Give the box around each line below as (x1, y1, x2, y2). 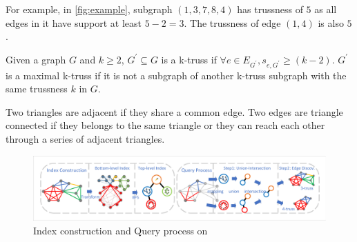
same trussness (6, 81, 68, 96)
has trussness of (237, 2, 303, 16)
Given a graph (6, 52, 66, 66)
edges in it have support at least (6, 15, 142, 30)
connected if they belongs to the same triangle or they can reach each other (6, 118, 325, 132)
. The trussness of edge (184, 15, 281, 30)
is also (318, 15, 344, 30)
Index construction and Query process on (33, 223, 208, 237)
